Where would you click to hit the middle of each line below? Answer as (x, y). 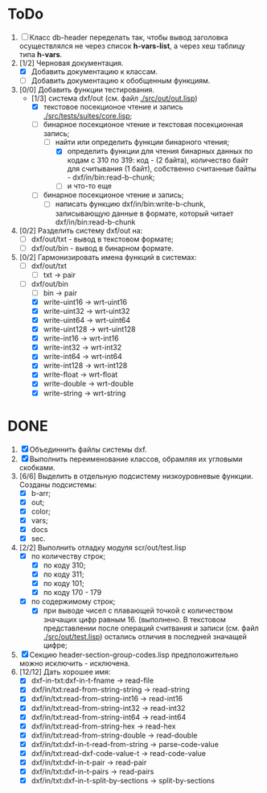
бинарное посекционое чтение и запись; (113, 195)
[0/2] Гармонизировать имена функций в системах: (108, 257)
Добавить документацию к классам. (94, 71)
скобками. (37, 467)
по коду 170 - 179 (72, 593)
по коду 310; (64, 565)
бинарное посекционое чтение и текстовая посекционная (143, 125)
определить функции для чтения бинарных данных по (160, 151)
